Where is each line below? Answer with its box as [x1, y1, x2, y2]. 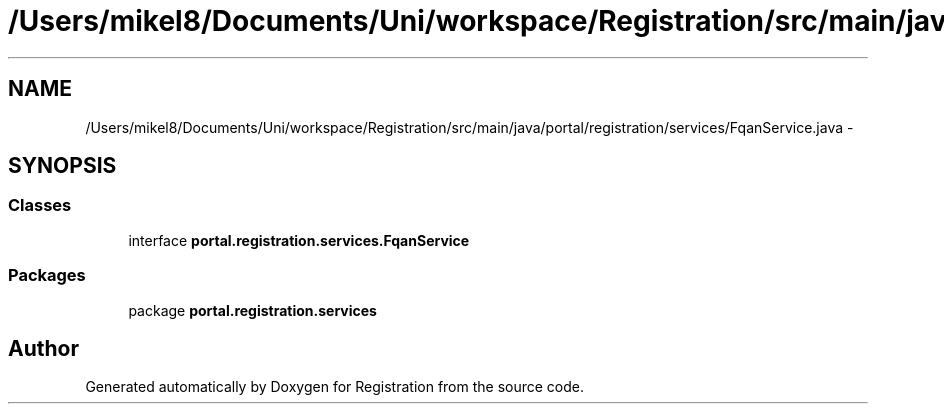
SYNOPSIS [8, 153, 117, 179]
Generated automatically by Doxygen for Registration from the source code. [85, 378, 585, 396]
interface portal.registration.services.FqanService [128, 231, 470, 249]
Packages [8, 265, 86, 286]
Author [8, 335, 79, 361]
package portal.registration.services [128, 301, 377, 319]
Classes [8, 195, 72, 216]
